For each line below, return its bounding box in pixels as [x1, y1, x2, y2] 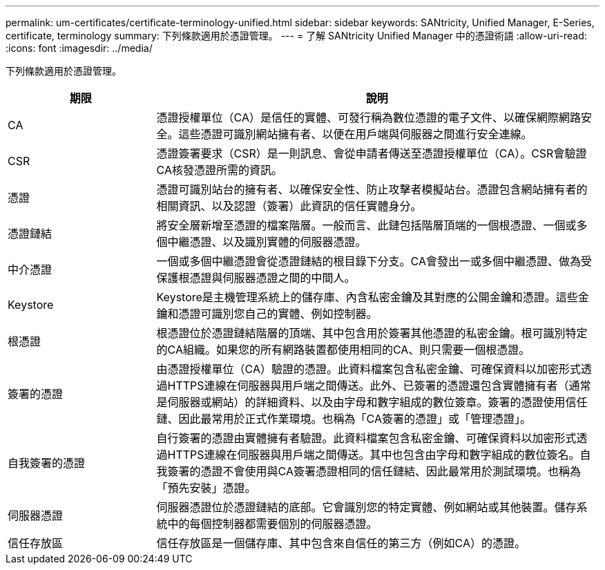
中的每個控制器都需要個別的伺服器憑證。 [167, 517, 378, 531]
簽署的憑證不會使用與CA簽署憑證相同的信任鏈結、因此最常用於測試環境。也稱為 [167, 464, 581, 478]
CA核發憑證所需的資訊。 [156, 163, 282, 177]
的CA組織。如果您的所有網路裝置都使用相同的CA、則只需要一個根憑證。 [156, 343, 530, 357]
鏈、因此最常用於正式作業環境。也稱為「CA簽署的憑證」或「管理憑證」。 [156, 412, 531, 426]
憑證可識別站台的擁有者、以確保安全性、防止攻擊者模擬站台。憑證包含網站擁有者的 [156, 182, 588, 196]
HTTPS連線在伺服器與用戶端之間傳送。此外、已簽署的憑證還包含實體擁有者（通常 [167, 379, 591, 392]
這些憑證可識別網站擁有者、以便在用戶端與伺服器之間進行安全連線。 [178, 127, 532, 141]
